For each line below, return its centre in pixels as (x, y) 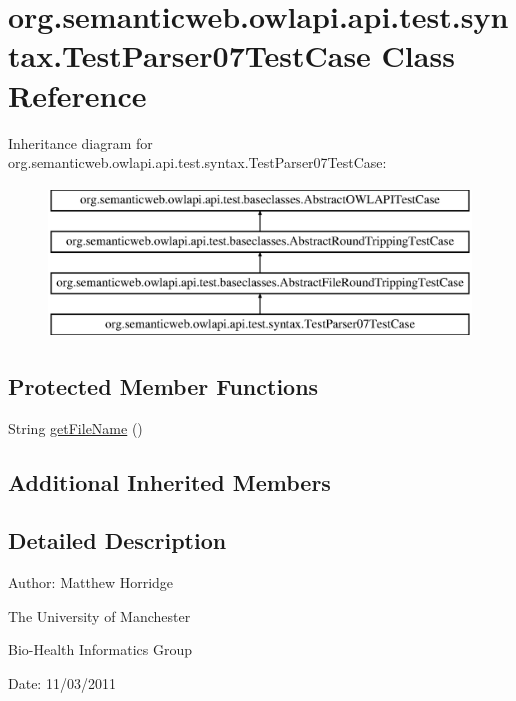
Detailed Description (117, 540)
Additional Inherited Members (169, 481)
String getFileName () (75, 427)
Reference (77, 94)
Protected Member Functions (163, 385)
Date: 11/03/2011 (62, 683)
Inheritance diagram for (80, 142)
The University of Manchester (99, 615)
